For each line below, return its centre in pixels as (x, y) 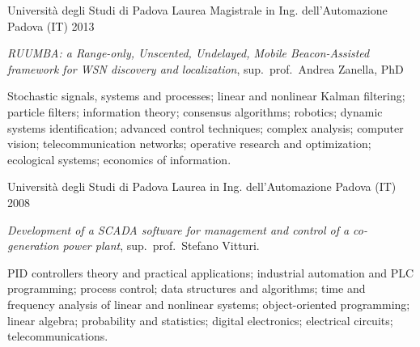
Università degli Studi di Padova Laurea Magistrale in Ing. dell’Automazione (197, 10)
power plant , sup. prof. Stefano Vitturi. (161, 245)
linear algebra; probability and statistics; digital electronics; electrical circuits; (200, 320)
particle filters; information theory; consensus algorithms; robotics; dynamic (195, 111)
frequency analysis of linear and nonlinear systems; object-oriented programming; (209, 304)
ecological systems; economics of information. (119, 159)
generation (33, 245)
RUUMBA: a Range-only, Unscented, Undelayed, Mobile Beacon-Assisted (189, 53)
